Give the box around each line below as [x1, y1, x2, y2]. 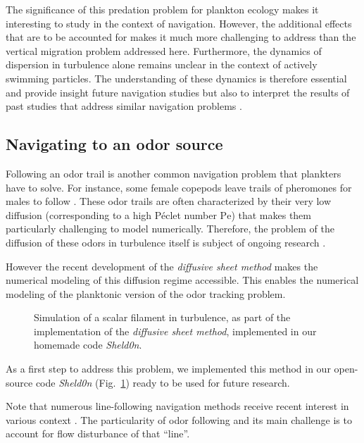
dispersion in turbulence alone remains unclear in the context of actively [6, 57, 318, 72]
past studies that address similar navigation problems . [6, 99, 242, 113]
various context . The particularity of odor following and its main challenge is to [6, 412, 352, 427]
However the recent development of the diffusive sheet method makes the [6, 258, 318, 273]
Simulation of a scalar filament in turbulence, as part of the [34, 310, 291, 325]
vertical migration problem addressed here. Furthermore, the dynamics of [6, 43, 322, 58]
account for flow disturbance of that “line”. [6, 426, 190, 441]
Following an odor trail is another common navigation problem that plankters [6, 166, 341, 180]
